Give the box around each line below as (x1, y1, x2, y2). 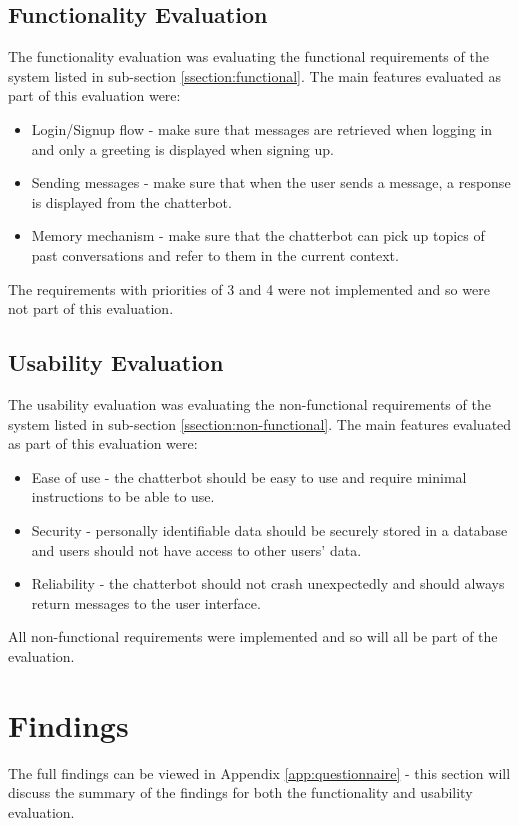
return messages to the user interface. (31, 592, 261, 613)
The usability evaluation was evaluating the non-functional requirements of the (8, 393, 491, 414)
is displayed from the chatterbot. (31, 191, 232, 212)
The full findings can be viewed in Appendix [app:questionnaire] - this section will (8, 762, 511, 783)
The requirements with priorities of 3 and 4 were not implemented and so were (8, 278, 490, 299)
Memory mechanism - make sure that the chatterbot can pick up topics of (31, 225, 485, 246)
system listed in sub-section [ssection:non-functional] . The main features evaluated (8, 413, 512, 434)
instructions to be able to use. (31, 486, 215, 507)
